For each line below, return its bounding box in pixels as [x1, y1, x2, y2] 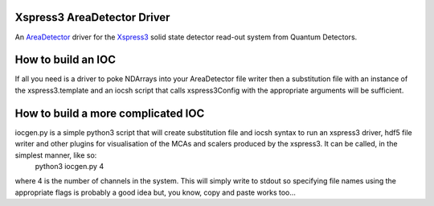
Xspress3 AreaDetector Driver [14, 10, 170, 24]
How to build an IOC [14, 53, 117, 67]
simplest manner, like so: [14, 150, 97, 160]
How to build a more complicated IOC [14, 106, 205, 120]
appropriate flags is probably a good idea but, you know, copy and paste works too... [14, 187, 297, 197]
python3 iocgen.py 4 [35, 161, 104, 171]
